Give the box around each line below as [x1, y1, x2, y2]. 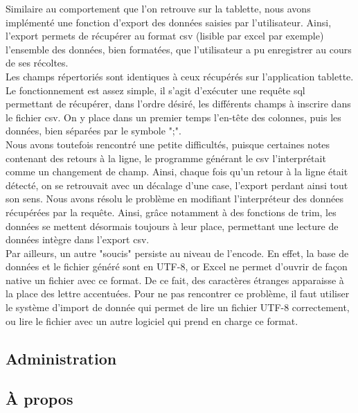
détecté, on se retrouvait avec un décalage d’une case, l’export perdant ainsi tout [6, 177, 348, 192]
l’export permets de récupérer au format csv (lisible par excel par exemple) [6, 28, 324, 43]
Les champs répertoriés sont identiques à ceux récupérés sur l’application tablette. [6, 69, 354, 83]
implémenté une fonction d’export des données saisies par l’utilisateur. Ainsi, [6, 15, 332, 29]
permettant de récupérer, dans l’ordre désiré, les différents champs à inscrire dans [6, 96, 351, 111]
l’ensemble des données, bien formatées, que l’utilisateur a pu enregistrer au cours [6, 42, 352, 56]
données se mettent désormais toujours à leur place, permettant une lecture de [6, 218, 339, 233]
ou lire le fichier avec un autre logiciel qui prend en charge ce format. [6, 313, 298, 328]
